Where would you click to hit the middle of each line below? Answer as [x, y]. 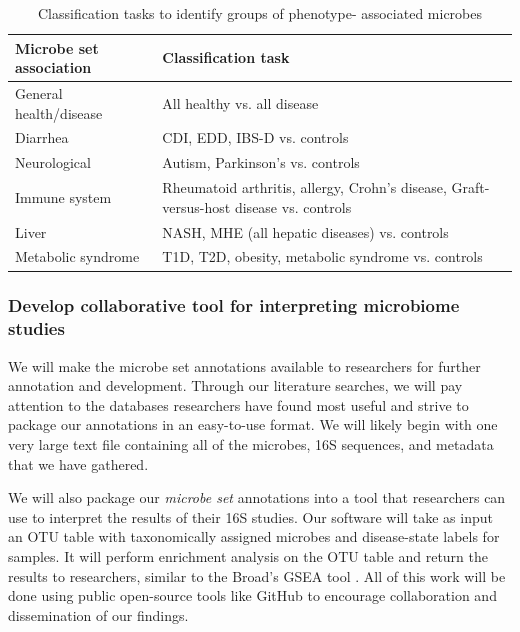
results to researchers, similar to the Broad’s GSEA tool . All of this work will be [257, 575]
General [39, 93]
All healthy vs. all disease [240, 102]
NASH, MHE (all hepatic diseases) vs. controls [305, 231]
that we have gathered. [78, 463]
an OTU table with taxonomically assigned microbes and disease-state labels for [254, 536]
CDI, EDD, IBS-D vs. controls [255, 137]
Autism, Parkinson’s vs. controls [261, 162]
